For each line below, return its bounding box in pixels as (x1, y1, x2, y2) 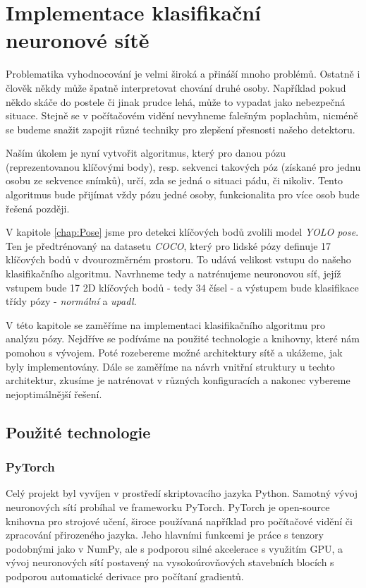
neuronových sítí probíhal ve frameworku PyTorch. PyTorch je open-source (6, 499, 330, 514)
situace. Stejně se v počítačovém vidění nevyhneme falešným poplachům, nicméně (6, 108, 358, 123)
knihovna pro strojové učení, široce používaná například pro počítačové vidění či (6, 513, 353, 528)
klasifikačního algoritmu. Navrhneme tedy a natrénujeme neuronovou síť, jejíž (6, 266, 341, 281)
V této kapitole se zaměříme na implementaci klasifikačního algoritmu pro (6, 317, 325, 332)
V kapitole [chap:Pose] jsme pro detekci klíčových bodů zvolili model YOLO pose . (6, 224, 359, 239)
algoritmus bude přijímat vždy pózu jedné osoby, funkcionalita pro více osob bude (6, 187, 360, 202)
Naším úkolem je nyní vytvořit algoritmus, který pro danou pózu (6, 145, 286, 160)
